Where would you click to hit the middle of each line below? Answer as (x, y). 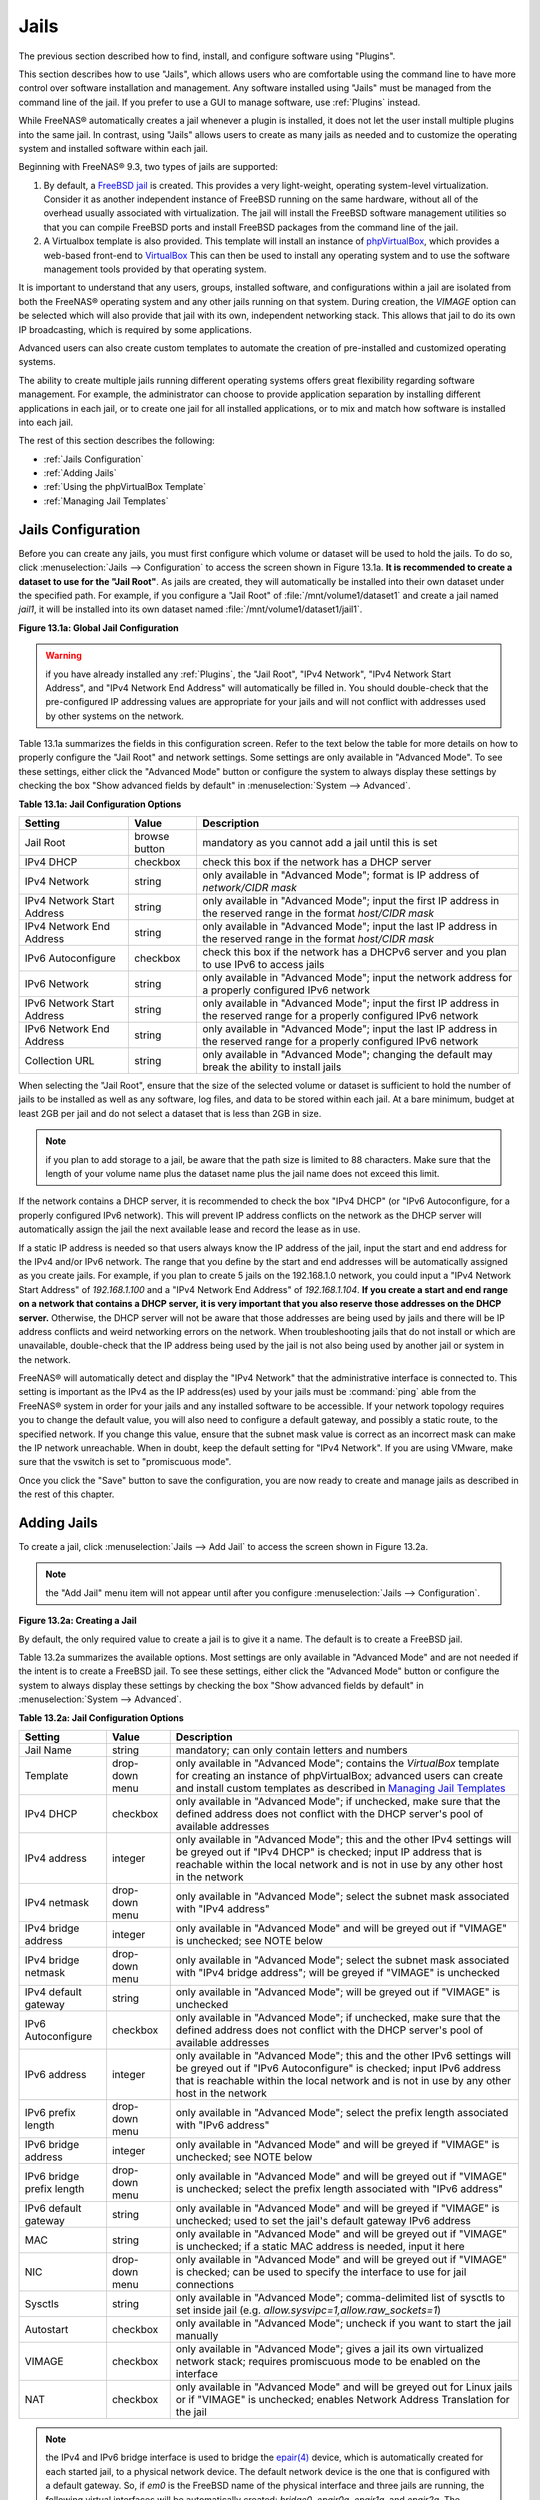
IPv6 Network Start (69, 1003)
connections (205, 2284)
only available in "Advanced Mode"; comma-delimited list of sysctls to (340, 2297)
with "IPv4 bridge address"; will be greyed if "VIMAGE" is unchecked (337, 1972)
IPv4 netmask (57, 1902)
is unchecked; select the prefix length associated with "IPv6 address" (339, 2188)
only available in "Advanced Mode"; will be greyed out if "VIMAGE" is (337, 1992)
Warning (63, 656)
